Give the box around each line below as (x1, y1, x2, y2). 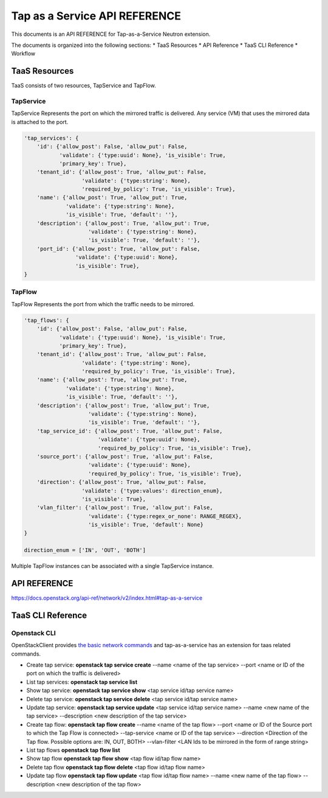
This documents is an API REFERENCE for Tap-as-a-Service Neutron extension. (11, 30, 211, 38)
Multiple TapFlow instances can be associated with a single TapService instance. (11, 562, 214, 570)
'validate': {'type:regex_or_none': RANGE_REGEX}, (88, 513, 242, 520)
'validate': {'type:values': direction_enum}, (81, 487, 223, 494)
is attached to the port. (11, 118, 69, 125)
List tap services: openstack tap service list (26, 678, 138, 685)
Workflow (11, 50, 36, 57)
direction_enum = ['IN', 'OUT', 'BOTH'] (24, 547, 146, 554)
